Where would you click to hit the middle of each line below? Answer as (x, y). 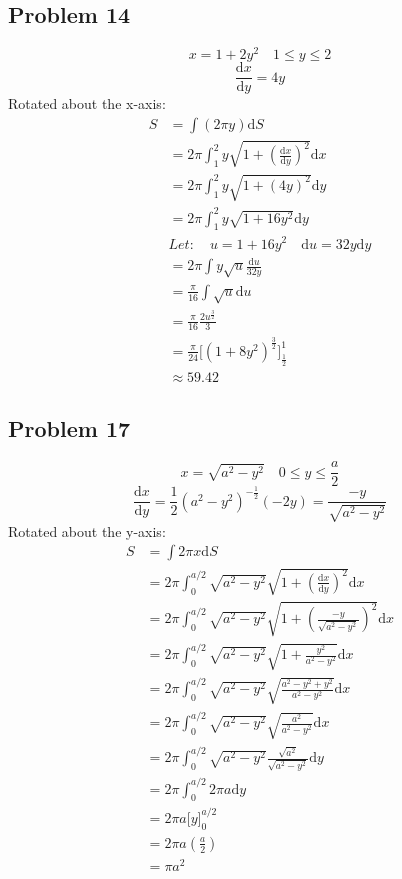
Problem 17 (69, 428)
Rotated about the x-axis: (87, 103)
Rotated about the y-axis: (87, 530)
